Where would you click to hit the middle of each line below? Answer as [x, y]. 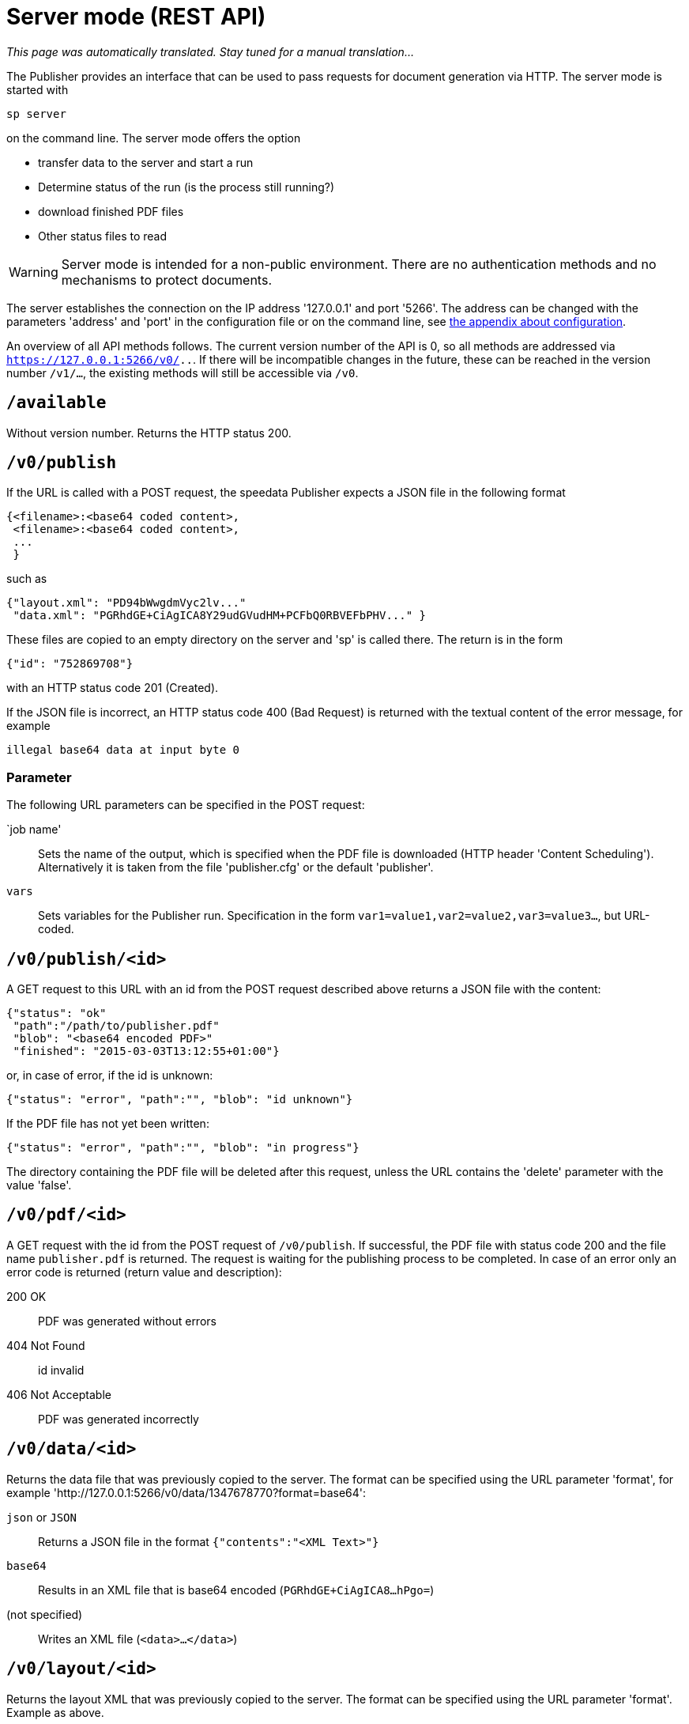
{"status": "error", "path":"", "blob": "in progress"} [183, 1148]
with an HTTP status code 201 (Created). [113, 688]
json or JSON [41, 1517]
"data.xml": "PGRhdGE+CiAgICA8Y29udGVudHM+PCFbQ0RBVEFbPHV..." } [220, 616]
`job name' [34, 830]
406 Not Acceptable [59, 1394]
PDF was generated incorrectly [119, 1419]
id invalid [61, 1370]
